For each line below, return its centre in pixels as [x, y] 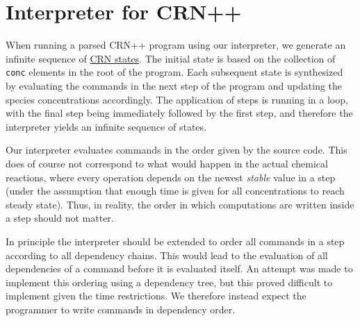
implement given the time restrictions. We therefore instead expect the [156, 296]
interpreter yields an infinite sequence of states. [106, 126]
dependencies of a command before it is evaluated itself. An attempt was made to [179, 269]
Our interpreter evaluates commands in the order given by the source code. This [177, 150]
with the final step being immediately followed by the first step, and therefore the [179, 113]
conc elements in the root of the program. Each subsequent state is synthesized [174, 72]
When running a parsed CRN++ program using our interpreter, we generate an [176, 45]
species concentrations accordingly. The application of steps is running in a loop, [177, 99]
